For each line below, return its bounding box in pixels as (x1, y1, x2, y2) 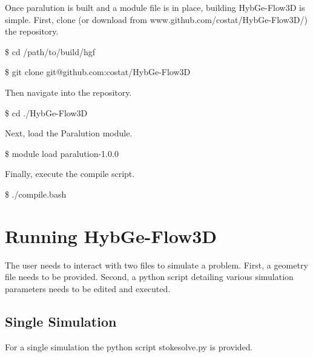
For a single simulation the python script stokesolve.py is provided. (5, 340, 253, 353)
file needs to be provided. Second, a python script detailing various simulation (5, 270, 294, 283)
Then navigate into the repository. (5, 85, 132, 98)
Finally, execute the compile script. (5, 167, 135, 180)
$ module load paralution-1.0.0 (5, 147, 119, 159)
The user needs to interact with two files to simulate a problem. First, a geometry (5, 258, 308, 271)
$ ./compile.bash (5, 187, 67, 200)
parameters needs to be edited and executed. (5, 282, 171, 295)
